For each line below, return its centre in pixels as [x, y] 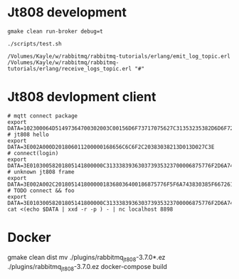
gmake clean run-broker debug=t [55, 31]
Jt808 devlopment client [82, 97]
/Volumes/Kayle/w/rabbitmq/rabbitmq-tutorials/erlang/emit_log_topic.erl [119, 56]
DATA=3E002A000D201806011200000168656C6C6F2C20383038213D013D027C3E [111, 147]
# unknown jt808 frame [41, 172]
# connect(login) [33, 153]
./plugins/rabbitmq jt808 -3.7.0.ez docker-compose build [87, 267]
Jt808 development [67, 12]
